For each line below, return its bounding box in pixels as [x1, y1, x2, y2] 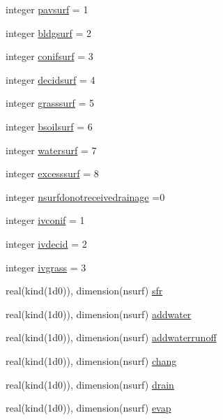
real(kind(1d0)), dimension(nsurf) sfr [6, 283, 163, 298]
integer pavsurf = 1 [6, 2, 89, 16]
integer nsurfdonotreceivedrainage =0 [6, 189, 165, 204]
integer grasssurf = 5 [6, 96, 95, 110]
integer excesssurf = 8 [6, 166, 99, 181]
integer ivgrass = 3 [6, 260, 86, 274]
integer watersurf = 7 [6, 142, 97, 157]
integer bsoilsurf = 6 [6, 119, 93, 133]
